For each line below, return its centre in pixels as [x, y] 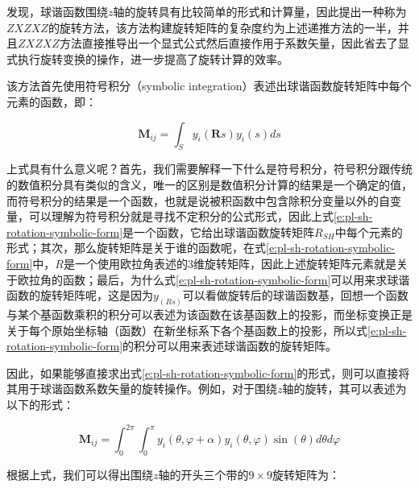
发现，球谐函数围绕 [57, 11]
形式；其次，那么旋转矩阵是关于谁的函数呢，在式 [136, 248]
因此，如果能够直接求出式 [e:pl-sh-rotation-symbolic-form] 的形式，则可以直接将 [208, 372]
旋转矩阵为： [307, 474]
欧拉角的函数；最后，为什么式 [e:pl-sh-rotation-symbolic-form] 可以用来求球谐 [214, 279]
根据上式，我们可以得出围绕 [80, 474]
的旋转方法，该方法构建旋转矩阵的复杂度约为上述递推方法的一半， [223, 27]
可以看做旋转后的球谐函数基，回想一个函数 [295, 295]
